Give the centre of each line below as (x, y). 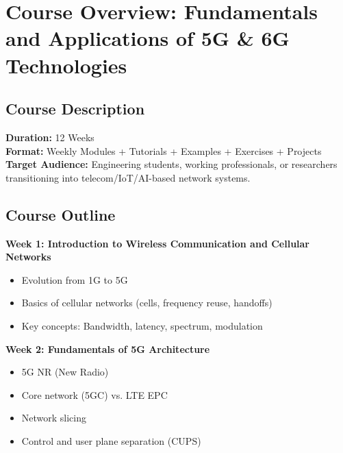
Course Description (75, 109)
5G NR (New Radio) (65, 372)
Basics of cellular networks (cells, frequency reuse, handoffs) (147, 303)
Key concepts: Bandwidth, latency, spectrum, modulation (142, 325)
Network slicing (54, 418)
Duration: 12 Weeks (50, 137)
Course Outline (61, 214)
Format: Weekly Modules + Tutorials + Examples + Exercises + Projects (164, 150)
